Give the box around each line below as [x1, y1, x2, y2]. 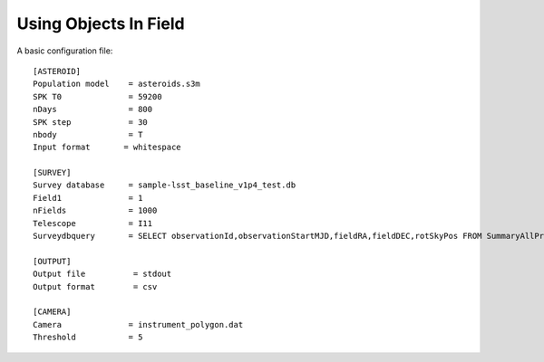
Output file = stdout [33, 269, 172, 280]
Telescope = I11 [33, 218, 153, 228]
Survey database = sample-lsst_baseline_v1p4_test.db [33, 180, 296, 190]
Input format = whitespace [33, 142, 181, 153]
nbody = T [33, 129, 143, 139]
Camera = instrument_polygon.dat [33, 319, 244, 329]
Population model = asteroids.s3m [33, 79, 201, 90]
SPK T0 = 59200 [33, 91, 162, 101]
